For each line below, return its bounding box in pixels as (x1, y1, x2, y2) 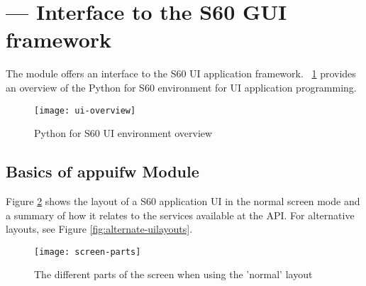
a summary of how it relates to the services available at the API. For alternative (6, 207, 355, 222)
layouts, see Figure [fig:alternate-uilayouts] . (6, 221, 193, 236)
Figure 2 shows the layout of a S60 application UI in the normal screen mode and (6, 193, 360, 208)
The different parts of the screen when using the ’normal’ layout (34, 267, 313, 282)
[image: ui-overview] (34, 105, 136, 116)
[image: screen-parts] (34, 246, 141, 257)
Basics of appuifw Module (6, 160, 199, 182)
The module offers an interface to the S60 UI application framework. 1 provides (6, 66, 356, 81)
